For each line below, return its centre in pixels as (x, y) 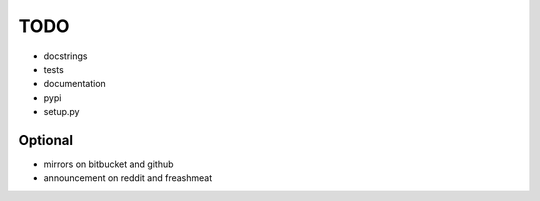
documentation (75, 84)
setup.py (61, 112)
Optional (46, 140)
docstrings (65, 56)
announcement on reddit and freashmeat (128, 178)
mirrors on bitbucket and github (108, 164)
